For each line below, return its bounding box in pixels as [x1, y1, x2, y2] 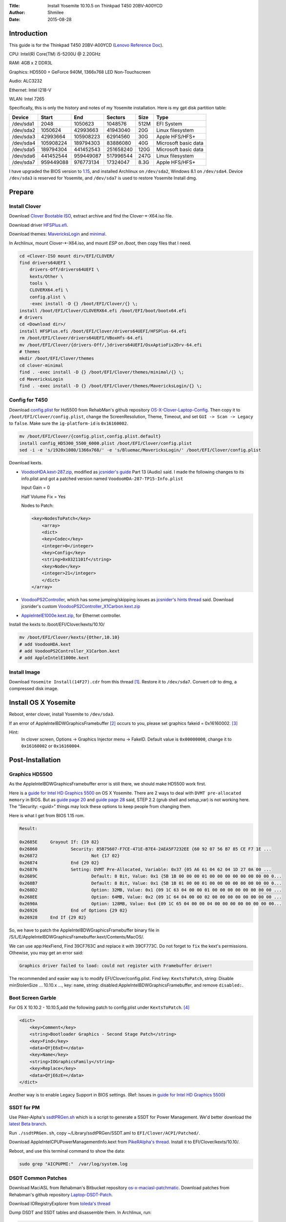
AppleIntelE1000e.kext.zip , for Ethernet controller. [21, 612, 122, 618]
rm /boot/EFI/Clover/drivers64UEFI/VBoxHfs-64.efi [19, 335, 143, 341]
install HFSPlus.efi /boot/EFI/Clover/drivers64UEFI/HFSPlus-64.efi [19, 328, 187, 334]
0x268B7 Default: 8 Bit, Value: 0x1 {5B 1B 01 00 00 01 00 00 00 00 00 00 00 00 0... [19, 880, 282, 886]
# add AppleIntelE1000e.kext [19, 655, 89, 661]
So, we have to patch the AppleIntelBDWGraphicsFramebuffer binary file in [9, 927, 160, 933]
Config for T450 [9, 396, 48, 403]
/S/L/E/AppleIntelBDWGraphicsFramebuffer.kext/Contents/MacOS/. [9, 934, 144, 940]
